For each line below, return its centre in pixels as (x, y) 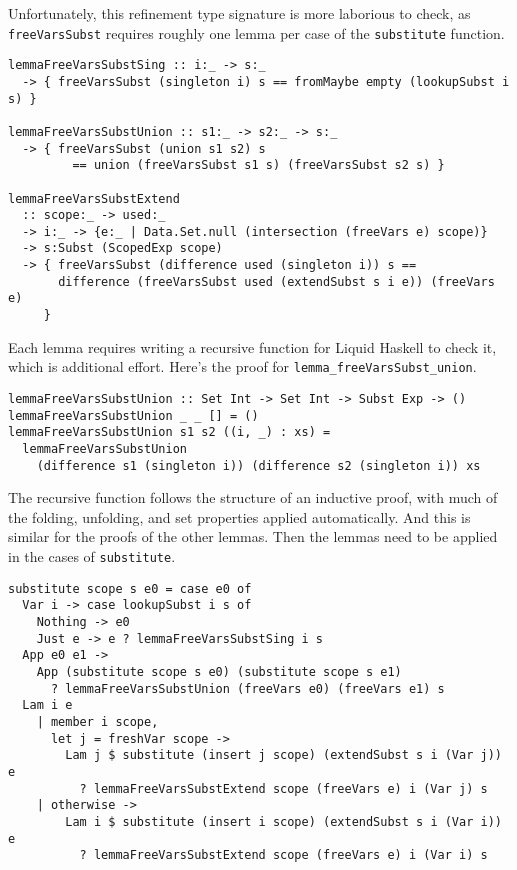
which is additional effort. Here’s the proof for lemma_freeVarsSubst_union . (242, 366)
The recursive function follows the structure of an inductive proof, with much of (253, 497)
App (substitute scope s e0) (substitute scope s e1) (219, 672)
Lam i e (47, 705)
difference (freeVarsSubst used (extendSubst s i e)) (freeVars (276, 281)
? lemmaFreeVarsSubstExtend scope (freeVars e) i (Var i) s (283, 855)
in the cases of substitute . (92, 556)
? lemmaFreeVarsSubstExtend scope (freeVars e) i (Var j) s (283, 788)
